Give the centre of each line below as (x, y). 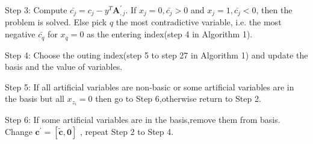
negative (20, 34)
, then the (274, 10)
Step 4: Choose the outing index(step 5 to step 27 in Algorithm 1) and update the (156, 55)
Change (19, 131)
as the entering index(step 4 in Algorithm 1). (170, 34)
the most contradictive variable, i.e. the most (199, 22)
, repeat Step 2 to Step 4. (127, 131)
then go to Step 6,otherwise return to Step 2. (178, 99)
